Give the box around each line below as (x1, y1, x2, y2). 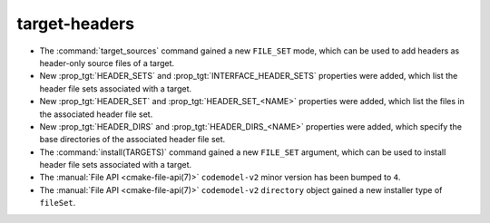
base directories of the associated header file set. (39, 134, 226, 145)
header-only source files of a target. (39, 57, 175, 68)
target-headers (16, 14, 135, 34)
